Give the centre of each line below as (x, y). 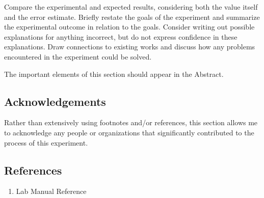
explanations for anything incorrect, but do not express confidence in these (121, 36)
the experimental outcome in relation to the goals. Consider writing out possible (129, 27)
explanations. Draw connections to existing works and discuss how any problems (130, 47)
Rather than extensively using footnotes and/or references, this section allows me (131, 122)
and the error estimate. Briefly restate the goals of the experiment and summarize (132, 17)
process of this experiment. (46, 142)
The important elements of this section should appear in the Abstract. (114, 74)
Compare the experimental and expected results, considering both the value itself (131, 7)
